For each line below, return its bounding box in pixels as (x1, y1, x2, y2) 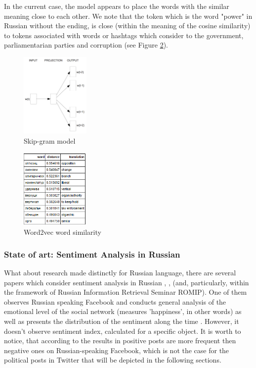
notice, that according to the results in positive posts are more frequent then (4, 335, 236, 346)
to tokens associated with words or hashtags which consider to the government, (4, 30, 244, 40)
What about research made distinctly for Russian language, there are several (4, 267, 236, 278)
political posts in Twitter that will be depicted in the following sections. (4, 355, 221, 365)
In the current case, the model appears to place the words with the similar (4, 1, 229, 11)
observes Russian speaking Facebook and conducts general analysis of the (4, 296, 226, 307)
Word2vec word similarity (24, 227, 101, 237)
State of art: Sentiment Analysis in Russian (4, 248, 180, 260)
